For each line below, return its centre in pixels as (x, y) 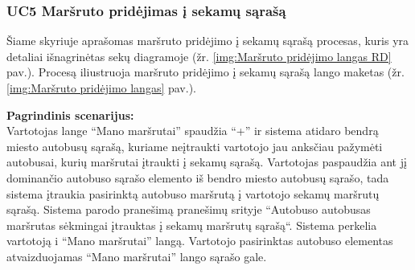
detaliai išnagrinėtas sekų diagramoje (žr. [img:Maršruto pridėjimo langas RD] (199, 56)
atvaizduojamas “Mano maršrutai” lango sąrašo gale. (137, 256)
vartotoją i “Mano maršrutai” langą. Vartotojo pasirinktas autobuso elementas (200, 241)
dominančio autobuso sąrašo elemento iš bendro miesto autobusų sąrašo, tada (198, 177)
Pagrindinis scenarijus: (70, 115)
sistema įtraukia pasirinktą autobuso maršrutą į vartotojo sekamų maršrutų (193, 193)
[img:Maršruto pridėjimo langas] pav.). (101, 88)
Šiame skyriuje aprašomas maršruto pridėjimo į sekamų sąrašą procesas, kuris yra (208, 41)
